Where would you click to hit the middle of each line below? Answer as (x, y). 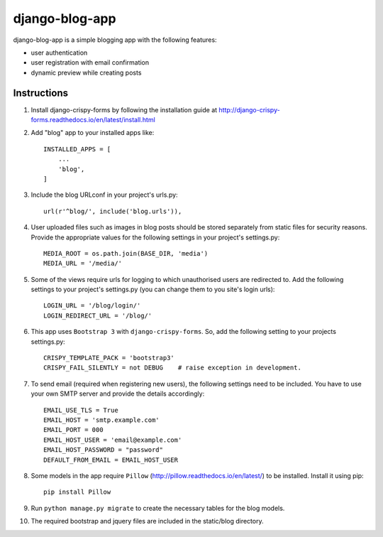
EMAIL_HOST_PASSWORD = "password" (103, 450)
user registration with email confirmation (90, 63)
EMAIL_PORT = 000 (73, 430)
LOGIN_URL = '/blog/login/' (92, 306)
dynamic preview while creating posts (86, 72)
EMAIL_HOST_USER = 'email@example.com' (113, 440)
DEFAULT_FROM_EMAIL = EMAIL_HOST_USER (111, 460)
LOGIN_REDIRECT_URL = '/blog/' (98, 315)
